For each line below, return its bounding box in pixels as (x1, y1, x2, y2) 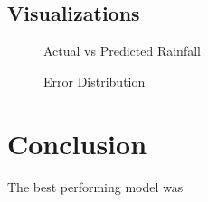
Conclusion (7, 124, 147, 161)
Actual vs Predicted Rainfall (43, 41, 201, 60)
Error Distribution (43, 71, 146, 90)
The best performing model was (7, 177, 184, 196)
